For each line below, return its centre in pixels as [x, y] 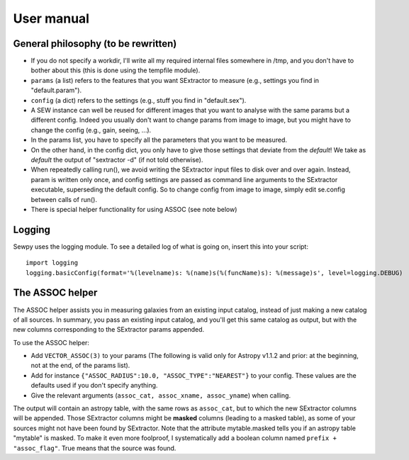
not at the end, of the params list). [80, 366]
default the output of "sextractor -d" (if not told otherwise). [117, 159]
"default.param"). [56, 90]
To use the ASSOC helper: [51, 342]
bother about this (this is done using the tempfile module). [116, 70]
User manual [51, 18]
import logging [52, 263]
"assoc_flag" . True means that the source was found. [95, 448]
